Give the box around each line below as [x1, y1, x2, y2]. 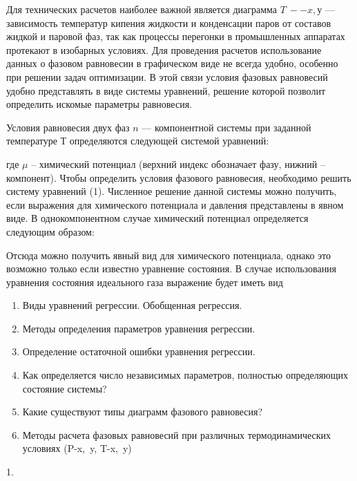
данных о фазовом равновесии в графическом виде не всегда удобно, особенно [6, 56, 338, 70]
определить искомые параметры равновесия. [6, 97, 192, 111]
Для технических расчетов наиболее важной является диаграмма [6, 2, 278, 16]
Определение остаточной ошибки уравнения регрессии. [22, 344, 255, 359]
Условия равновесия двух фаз [6, 120, 130, 134]
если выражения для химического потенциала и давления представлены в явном [6, 197, 344, 211]
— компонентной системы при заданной [142, 120, 311, 134]
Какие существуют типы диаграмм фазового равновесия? [22, 404, 263, 419]
